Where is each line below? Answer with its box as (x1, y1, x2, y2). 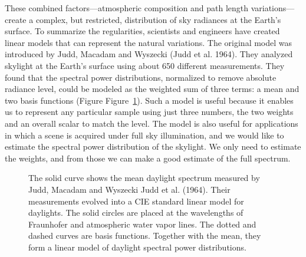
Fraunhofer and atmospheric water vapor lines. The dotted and (28, 218, 256, 230)
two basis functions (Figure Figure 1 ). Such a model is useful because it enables (5, 94, 294, 106)
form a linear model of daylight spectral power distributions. (28, 240, 246, 253)
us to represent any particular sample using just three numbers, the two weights (5, 106, 294, 118)
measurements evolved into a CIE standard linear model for (28, 195, 244, 207)
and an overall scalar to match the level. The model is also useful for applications (5, 117, 298, 129)
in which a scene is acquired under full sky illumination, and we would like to (5, 128, 284, 141)
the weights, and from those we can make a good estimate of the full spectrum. (5, 151, 291, 164)
